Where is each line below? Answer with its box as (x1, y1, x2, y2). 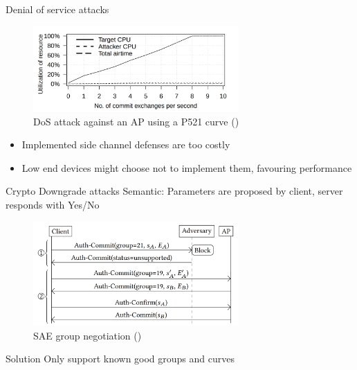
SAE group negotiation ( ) (33, 328, 142, 342)
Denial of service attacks (6, 2, 109, 16)
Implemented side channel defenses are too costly (21, 137, 230, 152)
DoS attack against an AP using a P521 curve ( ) (33, 114, 239, 128)
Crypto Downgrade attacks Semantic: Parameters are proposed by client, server (6, 184, 343, 198)
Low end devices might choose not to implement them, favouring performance (21, 160, 352, 175)
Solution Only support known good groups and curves (6, 351, 235, 366)
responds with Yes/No (6, 197, 100, 212)
